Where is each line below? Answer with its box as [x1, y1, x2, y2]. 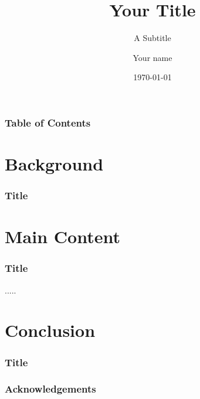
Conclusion [5, 318, 96, 342]
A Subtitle [134, 32, 171, 44]
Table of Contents [5, 115, 91, 129]
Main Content [5, 224, 120, 248]
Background [5, 152, 104, 176]
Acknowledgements [5, 381, 96, 396]
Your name [133, 51, 172, 63]
